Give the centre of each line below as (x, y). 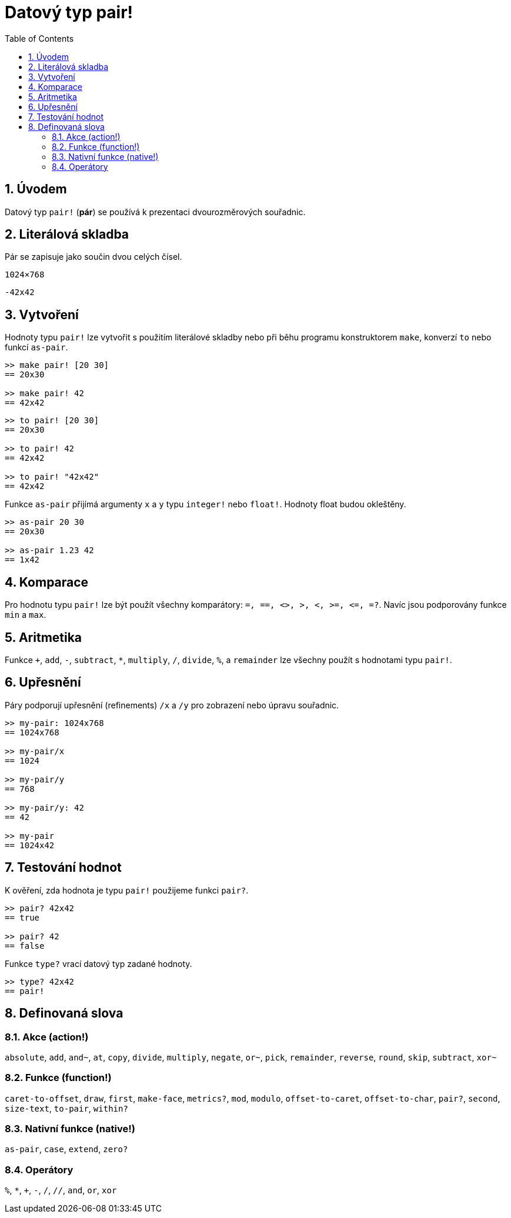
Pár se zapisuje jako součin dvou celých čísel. (93, 257)
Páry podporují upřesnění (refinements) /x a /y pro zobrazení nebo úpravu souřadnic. (172, 705)
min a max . (26, 615)
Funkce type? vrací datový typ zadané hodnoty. (98, 963)
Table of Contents (39, 38)
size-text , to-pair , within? (66, 1108)
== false (25, 946)
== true (22, 917)
